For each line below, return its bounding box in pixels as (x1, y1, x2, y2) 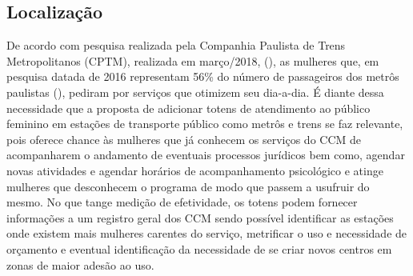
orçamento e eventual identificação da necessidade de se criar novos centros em (6, 240, 392, 257)
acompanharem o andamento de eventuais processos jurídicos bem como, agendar (6, 146, 405, 163)
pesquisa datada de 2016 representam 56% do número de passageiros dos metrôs (6, 68, 399, 85)
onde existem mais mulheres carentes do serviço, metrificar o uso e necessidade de (6, 225, 407, 242)
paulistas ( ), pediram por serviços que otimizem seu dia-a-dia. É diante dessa (6, 83, 384, 100)
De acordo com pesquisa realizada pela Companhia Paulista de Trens (6, 37, 346, 54)
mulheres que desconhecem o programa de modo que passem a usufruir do (6, 178, 370, 194)
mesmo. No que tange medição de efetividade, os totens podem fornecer (6, 194, 358, 210)
